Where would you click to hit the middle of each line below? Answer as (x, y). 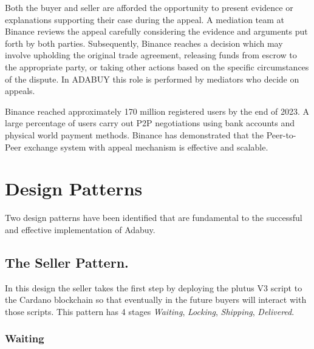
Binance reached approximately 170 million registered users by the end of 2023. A (157, 111)
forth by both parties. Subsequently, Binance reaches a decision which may (144, 43)
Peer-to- (281, 134)
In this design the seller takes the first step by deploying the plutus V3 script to (154, 287)
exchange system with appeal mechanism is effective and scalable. (146, 147)
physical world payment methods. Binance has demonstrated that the (135, 134)
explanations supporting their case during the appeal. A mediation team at (145, 19)
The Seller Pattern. (67, 262)
